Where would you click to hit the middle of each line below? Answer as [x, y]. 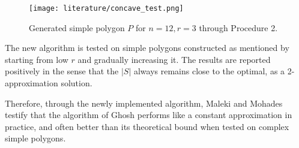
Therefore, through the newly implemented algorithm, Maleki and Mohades [144, 103]
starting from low [37, 59]
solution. [77, 83]
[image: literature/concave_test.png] [106, 8]
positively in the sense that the [62, 71]
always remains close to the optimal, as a [209, 71]
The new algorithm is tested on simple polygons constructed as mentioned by [147, 48]
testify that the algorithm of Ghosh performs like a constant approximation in [149, 115]
